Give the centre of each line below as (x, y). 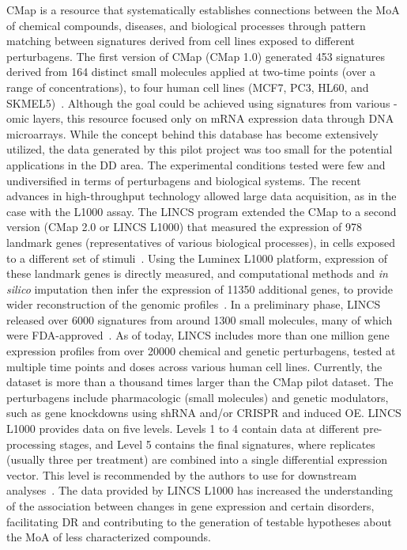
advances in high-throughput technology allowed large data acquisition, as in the (202, 196)
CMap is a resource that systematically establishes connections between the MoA (203, 9)
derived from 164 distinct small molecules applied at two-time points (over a (191, 72)
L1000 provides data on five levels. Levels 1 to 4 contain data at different (183, 429)
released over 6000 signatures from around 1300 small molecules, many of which (200, 319)
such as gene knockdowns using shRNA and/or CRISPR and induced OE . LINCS (204, 413)
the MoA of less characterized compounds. (109, 537)
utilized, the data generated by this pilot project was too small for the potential (200, 149)
